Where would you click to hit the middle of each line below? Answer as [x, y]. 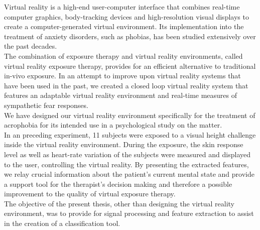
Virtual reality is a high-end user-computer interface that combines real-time [122, 7]
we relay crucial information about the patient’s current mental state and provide [129, 174]
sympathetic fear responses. [46, 105]
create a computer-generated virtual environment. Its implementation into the [124, 26]
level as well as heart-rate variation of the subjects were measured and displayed [127, 154]
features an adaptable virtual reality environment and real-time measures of [121, 95]
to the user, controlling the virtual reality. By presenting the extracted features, [126, 164]
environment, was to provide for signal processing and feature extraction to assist [129, 213]
